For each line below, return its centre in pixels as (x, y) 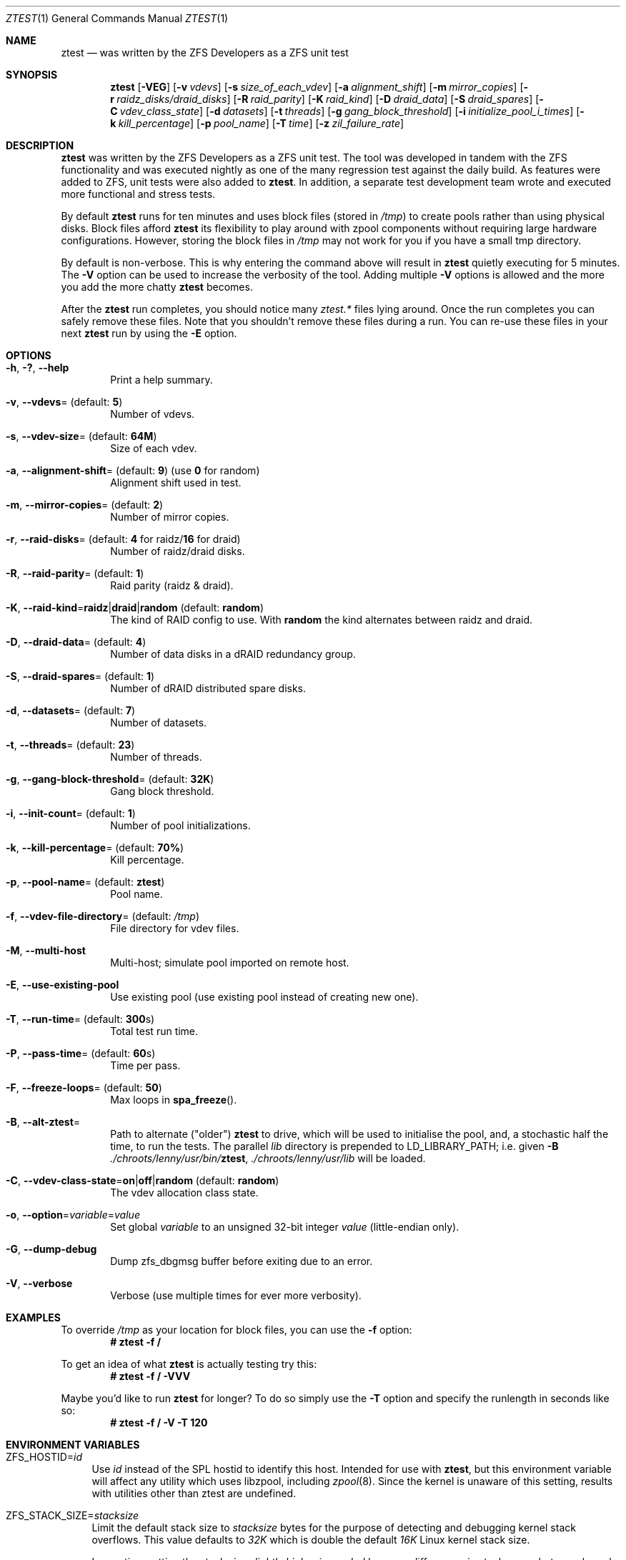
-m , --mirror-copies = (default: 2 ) (85, 505)
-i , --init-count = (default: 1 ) (71, 813)
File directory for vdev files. (175, 928)
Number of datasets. (159, 722)
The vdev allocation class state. (184, 1192)
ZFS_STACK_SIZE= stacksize (73, 1515)
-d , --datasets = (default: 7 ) (71, 710)
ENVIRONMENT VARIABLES (73, 1445)
